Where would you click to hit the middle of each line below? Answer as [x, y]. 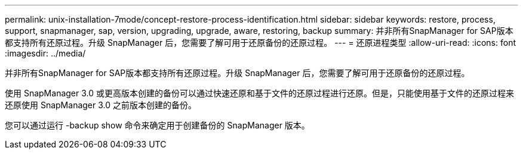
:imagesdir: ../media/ [45, 53]
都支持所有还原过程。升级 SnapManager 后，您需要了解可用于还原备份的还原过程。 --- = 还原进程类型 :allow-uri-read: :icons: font [260, 43]
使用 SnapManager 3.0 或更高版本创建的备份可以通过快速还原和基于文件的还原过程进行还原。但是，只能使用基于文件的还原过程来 [259, 93]
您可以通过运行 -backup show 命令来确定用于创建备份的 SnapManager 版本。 [157, 125]
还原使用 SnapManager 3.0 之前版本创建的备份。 [101, 105]
